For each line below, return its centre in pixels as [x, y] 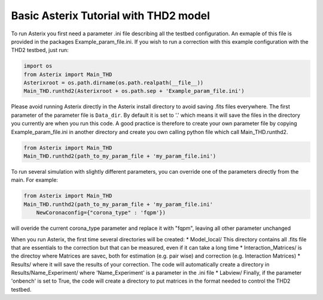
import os [38, 66]
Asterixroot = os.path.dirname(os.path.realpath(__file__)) [114, 83]
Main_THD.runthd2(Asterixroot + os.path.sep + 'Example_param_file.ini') [134, 91]
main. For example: [34, 180]
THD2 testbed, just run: [40, 50]
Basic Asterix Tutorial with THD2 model [111, 16]
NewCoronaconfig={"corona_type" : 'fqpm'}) [101, 213]
